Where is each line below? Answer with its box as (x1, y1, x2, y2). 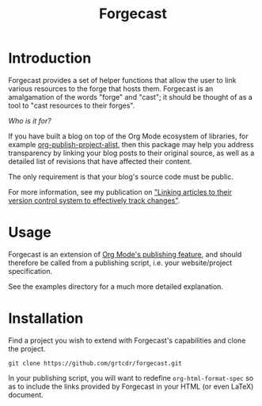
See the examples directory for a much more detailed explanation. (8, 282, 224, 291)
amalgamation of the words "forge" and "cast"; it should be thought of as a (8, 92, 253, 101)
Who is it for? (8, 116, 51, 125)
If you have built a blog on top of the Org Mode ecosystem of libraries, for (8, 131, 249, 141)
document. (8, 389, 44, 400)
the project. (8, 343, 46, 353)
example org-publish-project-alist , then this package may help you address (8, 139, 255, 149)
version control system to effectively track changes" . (8, 195, 180, 205)
